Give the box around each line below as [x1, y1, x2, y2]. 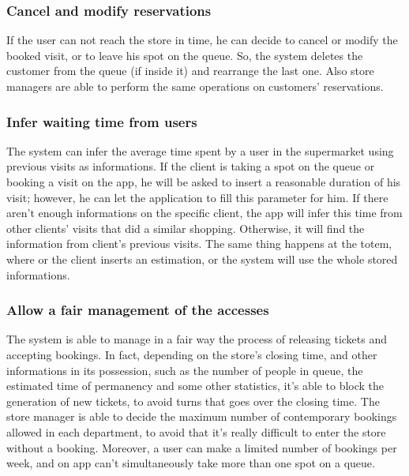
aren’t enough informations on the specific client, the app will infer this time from [6, 204, 403, 221]
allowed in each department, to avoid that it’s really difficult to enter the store [6, 423, 386, 440]
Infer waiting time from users [6, 111, 197, 131]
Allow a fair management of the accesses [6, 300, 269, 320]
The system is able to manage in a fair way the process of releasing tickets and [6, 331, 388, 347]
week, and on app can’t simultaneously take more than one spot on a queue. [6, 455, 375, 471]
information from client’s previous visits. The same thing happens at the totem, [6, 235, 392, 252]
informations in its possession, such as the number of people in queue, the [6, 362, 363, 378]
